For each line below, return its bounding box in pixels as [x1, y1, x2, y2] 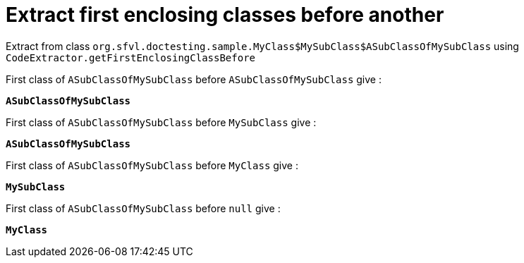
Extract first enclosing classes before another [6, 3, 444, 27]
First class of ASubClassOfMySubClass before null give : [6, 202, 281, 214]
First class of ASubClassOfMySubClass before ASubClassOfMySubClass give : [6, 73, 382, 85]
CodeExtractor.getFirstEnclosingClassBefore [6, 51, 256, 63]
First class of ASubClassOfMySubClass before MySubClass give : [6, 116, 317, 128]
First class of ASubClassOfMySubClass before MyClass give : [6, 159, 298, 171]
